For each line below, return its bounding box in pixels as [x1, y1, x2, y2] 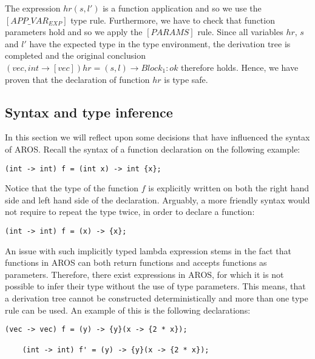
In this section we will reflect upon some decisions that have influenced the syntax [5, 131, 310, 143]
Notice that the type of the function [5, 182, 139, 194]
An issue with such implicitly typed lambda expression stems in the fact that [5, 244, 291, 257]
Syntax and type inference [5, 102, 173, 121]
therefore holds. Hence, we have [181, 61, 299, 73]
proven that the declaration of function [5, 73, 150, 85]
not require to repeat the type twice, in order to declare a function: [5, 205, 255, 218]
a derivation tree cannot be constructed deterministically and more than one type [5, 292, 308, 305]
